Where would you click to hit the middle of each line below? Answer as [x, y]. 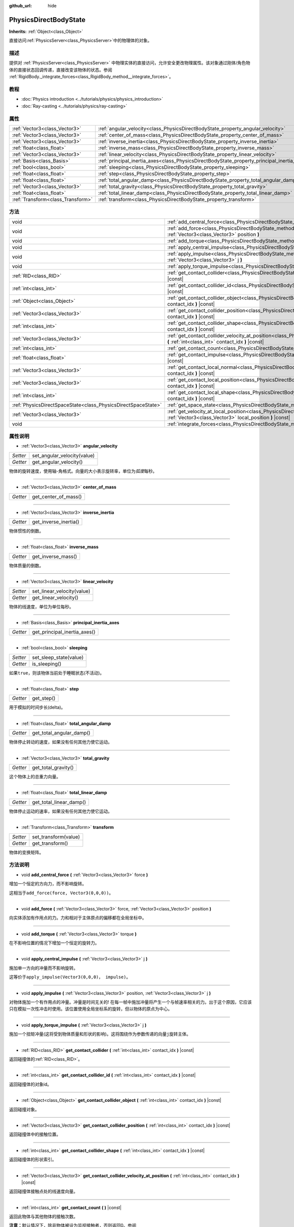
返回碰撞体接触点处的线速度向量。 [43, 1191]
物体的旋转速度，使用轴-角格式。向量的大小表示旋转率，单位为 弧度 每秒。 [83, 471]
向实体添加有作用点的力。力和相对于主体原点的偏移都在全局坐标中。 [78, 918]
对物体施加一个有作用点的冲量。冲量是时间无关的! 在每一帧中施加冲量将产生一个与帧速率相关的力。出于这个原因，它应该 [130, 1002]
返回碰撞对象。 [24, 1109]
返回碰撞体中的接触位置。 [35, 1134]
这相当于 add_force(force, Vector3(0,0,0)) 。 [61, 893]
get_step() [44, 698]
